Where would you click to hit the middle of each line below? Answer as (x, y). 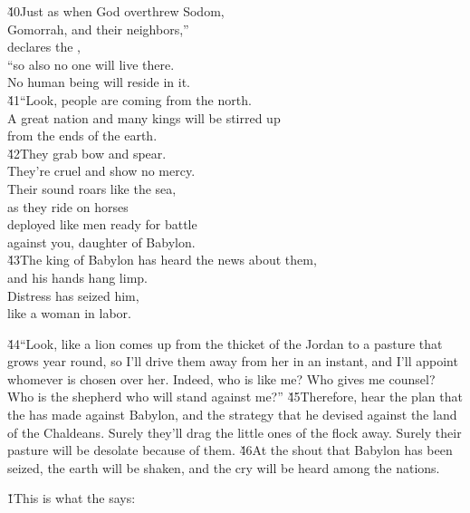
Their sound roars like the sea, (92, 188)
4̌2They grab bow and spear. (87, 153)
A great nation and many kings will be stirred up (144, 117)
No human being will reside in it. (99, 82)
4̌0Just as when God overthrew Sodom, (116, 11)
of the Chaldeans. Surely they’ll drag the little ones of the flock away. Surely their (235, 432)
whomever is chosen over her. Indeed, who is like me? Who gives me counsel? (221, 378)
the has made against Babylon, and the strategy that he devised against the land (232, 415)
